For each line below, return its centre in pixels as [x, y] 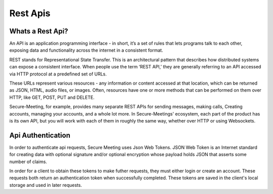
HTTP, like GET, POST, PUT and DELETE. [52, 97]
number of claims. [28, 162]
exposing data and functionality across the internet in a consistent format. [86, 50]
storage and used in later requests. [46, 185]
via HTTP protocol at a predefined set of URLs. [58, 74]
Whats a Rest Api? [39, 31]
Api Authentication [40, 135]
